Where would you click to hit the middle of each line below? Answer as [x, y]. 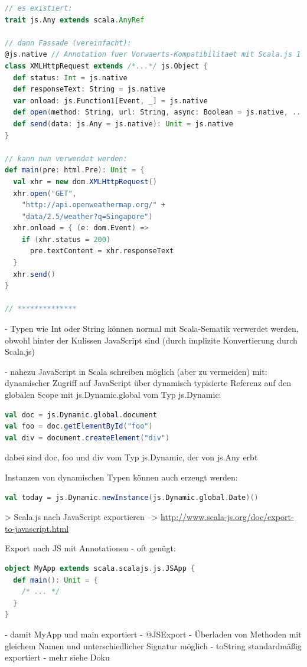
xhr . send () [34, 274]
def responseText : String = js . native [89, 89]
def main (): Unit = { [55, 580]
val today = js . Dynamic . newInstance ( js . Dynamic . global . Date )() [132, 497]
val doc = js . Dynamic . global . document [81, 415]
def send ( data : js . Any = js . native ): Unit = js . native [123, 124]
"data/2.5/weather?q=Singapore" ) [87, 216]
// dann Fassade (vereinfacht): [68, 43]
